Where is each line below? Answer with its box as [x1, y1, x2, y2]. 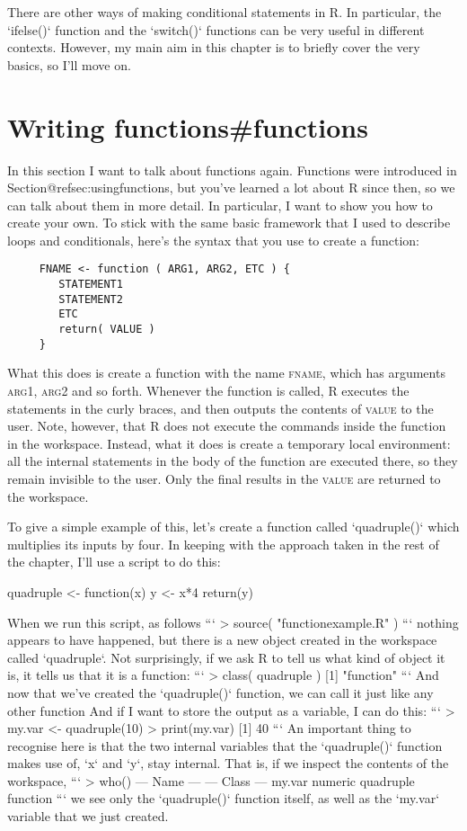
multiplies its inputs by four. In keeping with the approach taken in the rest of [7, 534, 439, 553]
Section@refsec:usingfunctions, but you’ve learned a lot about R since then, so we [7, 178, 455, 197]
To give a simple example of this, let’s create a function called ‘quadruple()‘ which [7, 517, 460, 536]
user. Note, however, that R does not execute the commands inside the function [7, 416, 446, 435]
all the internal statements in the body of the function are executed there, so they [7, 451, 458, 470]
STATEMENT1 [58, 278, 123, 291]
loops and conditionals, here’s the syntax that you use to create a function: [7, 230, 419, 249]
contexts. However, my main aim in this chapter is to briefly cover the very [7, 38, 420, 57]
